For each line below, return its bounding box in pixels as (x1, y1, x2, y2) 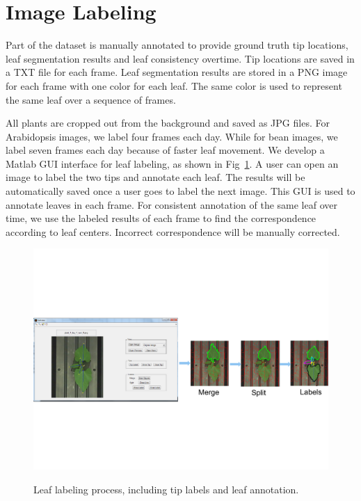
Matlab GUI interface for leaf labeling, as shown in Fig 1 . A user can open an (6, 156, 339, 170)
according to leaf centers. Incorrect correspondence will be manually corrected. (6, 224, 340, 239)
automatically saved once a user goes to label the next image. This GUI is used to (6, 184, 355, 198)
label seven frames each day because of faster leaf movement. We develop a (6, 143, 325, 157)
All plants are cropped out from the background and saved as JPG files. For (6, 116, 330, 130)
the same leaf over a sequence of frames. (6, 92, 176, 106)
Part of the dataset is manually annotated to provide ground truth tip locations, (6, 38, 348, 52)
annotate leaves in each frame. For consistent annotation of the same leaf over (6, 197, 337, 212)
